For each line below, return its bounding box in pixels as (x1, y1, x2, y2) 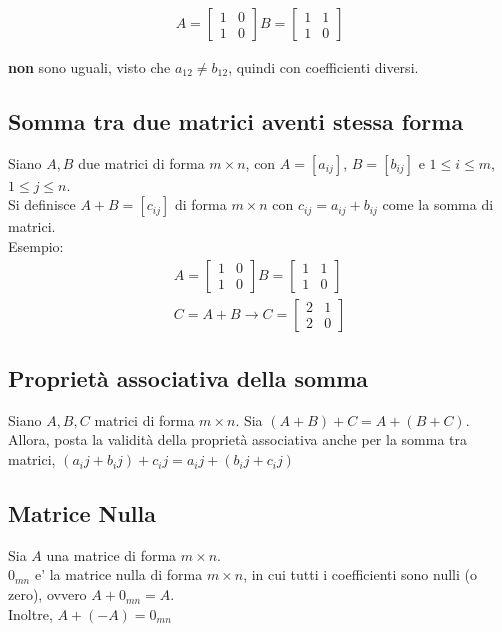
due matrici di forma (78, 152, 205, 173)
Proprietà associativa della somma (8, 363, 369, 394)
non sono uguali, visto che (8, 57, 171, 78)
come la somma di (382, 194, 494, 215)
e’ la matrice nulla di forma (34, 564, 203, 585)
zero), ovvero (8, 584, 87, 605)
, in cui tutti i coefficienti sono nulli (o (243, 564, 477, 585)
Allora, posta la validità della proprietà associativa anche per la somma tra (8, 429, 468, 450)
